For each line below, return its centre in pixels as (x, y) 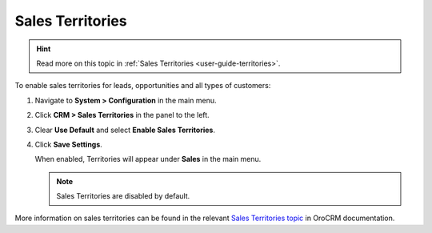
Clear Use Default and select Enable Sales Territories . (125, 130)
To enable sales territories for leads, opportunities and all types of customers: (143, 86)
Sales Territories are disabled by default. (123, 196)
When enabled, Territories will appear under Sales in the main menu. (148, 159)
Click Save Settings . (69, 144)
